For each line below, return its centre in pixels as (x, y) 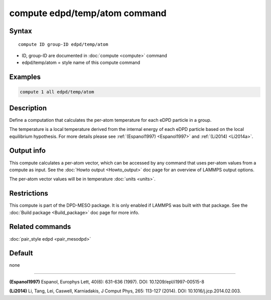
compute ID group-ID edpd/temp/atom (63, 44)
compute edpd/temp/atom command (88, 13)
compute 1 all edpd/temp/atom (57, 92)
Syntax (21, 31)
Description (28, 108)
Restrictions (29, 194)
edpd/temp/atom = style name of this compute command (81, 62)
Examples (25, 77)
